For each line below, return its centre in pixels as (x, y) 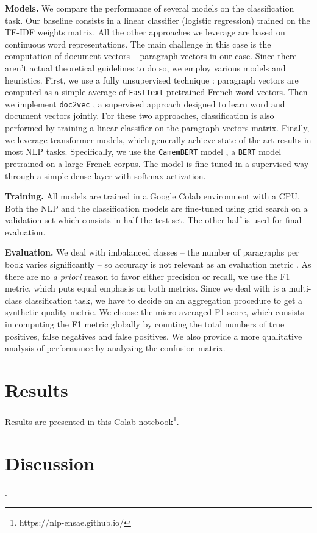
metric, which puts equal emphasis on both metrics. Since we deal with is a (145, 288)
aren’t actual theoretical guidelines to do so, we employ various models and (145, 67)
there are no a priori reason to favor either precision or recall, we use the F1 (148, 276)
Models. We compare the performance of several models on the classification (150, 8)
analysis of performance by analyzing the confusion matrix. (115, 348)
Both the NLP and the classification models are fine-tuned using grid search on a (156, 208)
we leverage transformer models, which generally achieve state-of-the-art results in (158, 139)
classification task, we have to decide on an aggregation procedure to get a (164, 300)
